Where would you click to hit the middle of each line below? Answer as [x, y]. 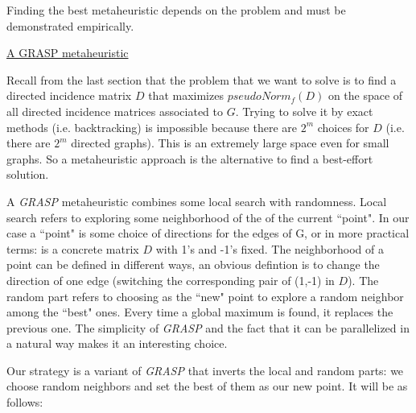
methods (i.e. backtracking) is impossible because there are [152, 127]
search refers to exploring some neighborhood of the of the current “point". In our [208, 217]
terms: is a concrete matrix [73, 248]
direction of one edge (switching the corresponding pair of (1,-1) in [171, 280]
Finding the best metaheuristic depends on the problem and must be [176, 10]
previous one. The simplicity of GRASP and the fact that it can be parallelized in [208, 327]
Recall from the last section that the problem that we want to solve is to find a [202, 79]
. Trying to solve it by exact [304, 111]
